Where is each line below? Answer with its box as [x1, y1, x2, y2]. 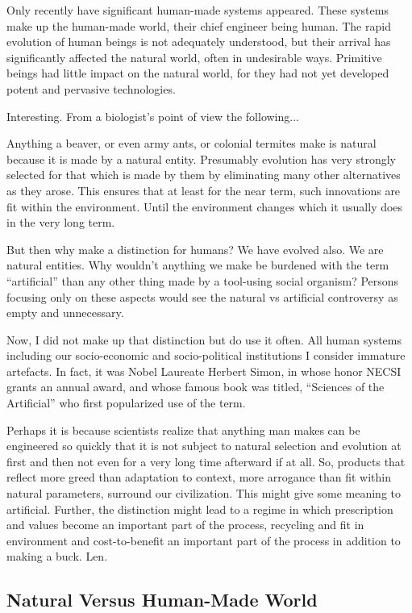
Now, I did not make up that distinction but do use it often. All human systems [6, 331, 402, 348]
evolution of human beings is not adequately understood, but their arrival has [6, 33, 391, 50]
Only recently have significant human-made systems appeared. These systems [6, 2, 389, 18]
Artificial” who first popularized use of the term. [6, 394, 246, 411]
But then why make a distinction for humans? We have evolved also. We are [6, 240, 384, 257]
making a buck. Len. [6, 548, 108, 565]
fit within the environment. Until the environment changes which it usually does [6, 198, 403, 215]
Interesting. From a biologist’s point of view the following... [6, 107, 299, 124]
